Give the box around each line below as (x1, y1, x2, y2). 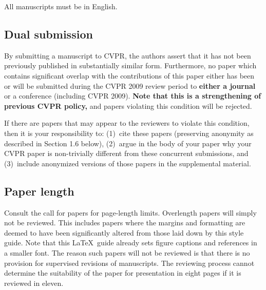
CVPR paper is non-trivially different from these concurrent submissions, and (4, 148, 249, 159)
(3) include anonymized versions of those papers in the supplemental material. (4, 158, 251, 168)
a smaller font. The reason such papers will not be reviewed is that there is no (4, 247, 250, 258)
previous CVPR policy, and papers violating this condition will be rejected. (4, 100, 252, 111)
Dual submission (4, 26, 93, 42)
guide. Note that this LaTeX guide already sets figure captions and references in (4, 237, 257, 248)
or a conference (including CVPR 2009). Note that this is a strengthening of (4, 90, 261, 101)
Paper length (4, 183, 74, 199)
